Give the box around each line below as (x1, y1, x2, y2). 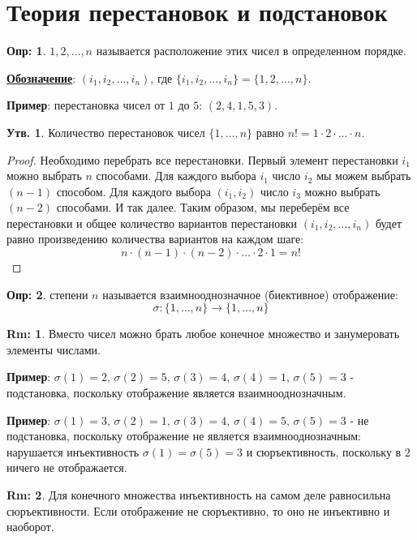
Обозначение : (6, 69, 76, 86)
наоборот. (6, 518, 54, 535)
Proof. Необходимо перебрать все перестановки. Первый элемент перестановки (6, 151, 398, 168)
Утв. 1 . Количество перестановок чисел (6, 123, 205, 140)
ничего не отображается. (6, 459, 127, 476)
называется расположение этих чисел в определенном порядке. (96, 42, 406, 59)
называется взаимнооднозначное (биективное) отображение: (102, 285, 398, 302)
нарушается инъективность (6, 443, 140, 460)
